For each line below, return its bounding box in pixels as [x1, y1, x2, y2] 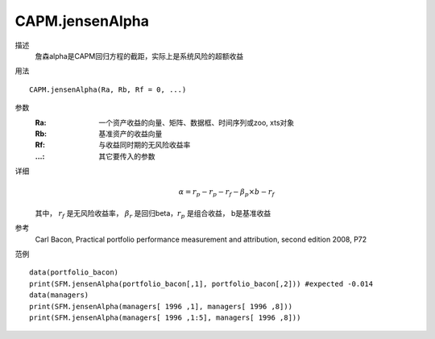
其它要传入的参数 [98, 151, 155, 161]
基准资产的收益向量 [98, 129, 163, 138]
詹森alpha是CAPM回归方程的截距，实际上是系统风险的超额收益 [35, 51, 244, 60]
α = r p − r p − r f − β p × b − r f [178, 188, 275, 199]
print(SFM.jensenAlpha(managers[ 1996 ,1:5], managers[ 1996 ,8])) [29, 312, 301, 322]
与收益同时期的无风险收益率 [98, 140, 191, 150]
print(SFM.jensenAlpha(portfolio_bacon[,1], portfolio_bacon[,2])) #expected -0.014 [29, 279, 374, 288]
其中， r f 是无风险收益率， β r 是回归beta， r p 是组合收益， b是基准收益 [35, 208, 271, 220]
